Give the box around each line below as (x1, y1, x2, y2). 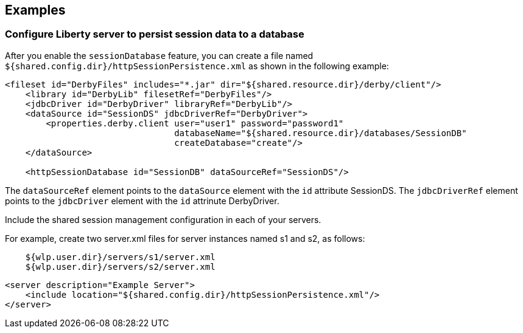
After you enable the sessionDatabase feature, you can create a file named (5, 50, 314, 61)
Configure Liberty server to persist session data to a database (5, 28, 304, 41)
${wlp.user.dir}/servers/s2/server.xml (25, 261, 216, 272)
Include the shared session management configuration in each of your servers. (5, 214, 321, 225)
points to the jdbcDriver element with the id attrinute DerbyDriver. (5, 195, 279, 206)
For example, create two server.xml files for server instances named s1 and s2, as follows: (5, 233, 365, 244)
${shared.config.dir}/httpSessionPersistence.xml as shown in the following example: (5, 60, 389, 71)
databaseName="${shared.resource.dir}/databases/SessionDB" (174, 128, 467, 138)
